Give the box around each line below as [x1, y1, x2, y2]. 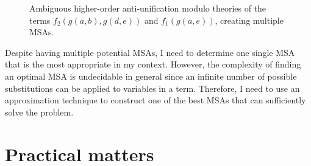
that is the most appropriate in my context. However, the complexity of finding [5, 58, 301, 71]
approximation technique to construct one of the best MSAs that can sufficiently [5, 94, 306, 106]
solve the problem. [5, 105, 74, 118]
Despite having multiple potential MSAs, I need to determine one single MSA [5, 46, 295, 58]
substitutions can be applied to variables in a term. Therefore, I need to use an [5, 81, 300, 94]
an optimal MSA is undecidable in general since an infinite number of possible [5, 69, 297, 82]
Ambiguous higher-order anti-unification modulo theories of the [29, 2, 266, 14]
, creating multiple [215, 13, 284, 26]
